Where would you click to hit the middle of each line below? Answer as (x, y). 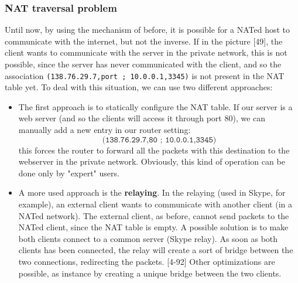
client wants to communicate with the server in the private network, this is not (146, 52)
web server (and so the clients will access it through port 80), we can (142, 118)
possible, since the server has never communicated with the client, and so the (143, 64)
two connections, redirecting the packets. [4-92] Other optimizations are (147, 261)
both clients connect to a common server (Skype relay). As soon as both (148, 238)
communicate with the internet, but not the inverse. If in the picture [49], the (144, 41)
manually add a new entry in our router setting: (105, 130)
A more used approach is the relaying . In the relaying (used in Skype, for (152, 192)
